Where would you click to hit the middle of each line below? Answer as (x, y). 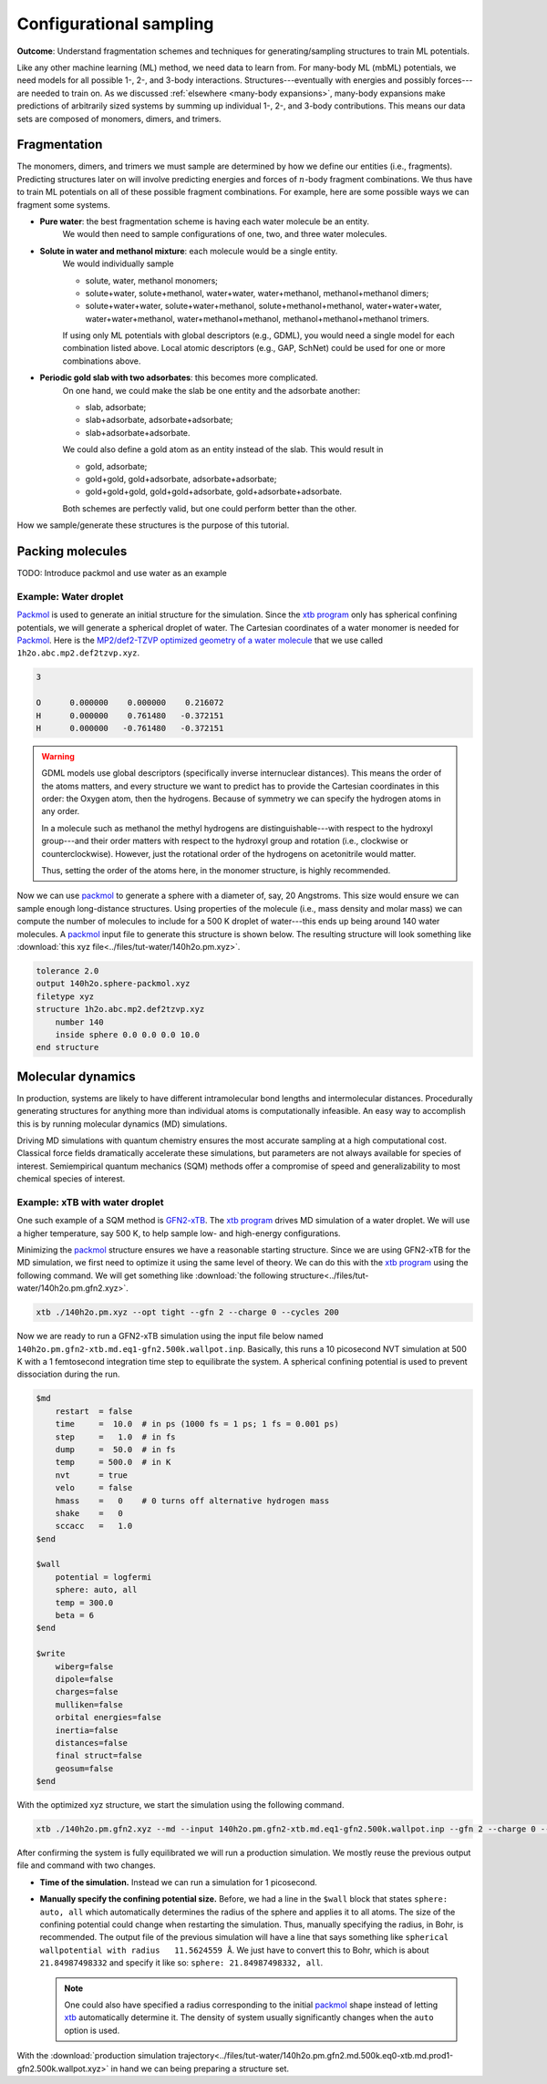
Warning (58, 756)
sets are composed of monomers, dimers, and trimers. (119, 119)
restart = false (94, 1411)
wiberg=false (84, 1666)
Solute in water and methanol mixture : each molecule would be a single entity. (189, 251)
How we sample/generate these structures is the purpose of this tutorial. (153, 525)
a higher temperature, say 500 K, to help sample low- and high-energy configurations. (179, 1233)
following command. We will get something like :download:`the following (152, 1275)
